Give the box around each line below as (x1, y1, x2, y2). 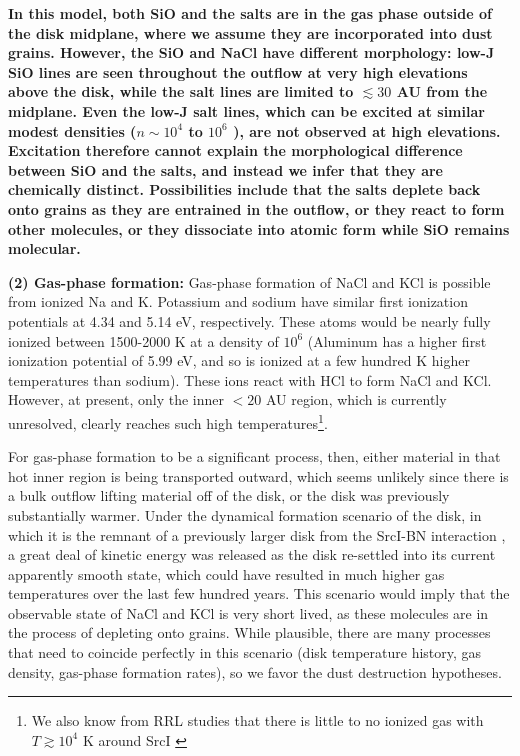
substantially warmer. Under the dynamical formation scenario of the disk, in (8, 504, 482, 525)
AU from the (396, 81, 488, 102)
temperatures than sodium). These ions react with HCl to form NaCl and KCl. (8, 369, 492, 390)
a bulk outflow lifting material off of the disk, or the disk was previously (8, 485, 450, 506)
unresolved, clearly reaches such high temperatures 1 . (8, 409, 328, 433)
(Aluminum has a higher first (307, 330, 487, 351)
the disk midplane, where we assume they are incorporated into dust (8, 22, 493, 43)
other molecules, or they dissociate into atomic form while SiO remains (8, 218, 510, 239)
